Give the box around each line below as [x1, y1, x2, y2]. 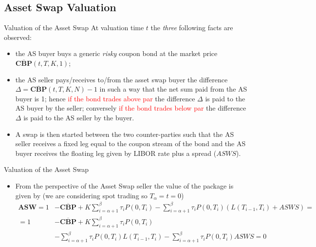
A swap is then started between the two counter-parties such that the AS [15, 129, 234, 139]
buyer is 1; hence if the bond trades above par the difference [15, 93, 195, 103]
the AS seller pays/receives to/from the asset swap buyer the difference [15, 74, 228, 84]
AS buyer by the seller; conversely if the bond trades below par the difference [15, 103, 246, 113]
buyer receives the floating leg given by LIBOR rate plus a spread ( [15, 148, 217, 158]
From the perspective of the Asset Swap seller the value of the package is [15, 180, 234, 190]
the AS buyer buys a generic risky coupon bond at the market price [15, 48, 218, 58]
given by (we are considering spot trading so [15, 190, 148, 200]
